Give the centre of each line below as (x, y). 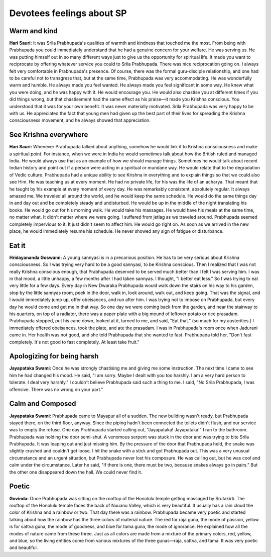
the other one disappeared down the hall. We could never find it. (76, 472)
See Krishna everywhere (49, 135)
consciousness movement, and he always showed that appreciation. (80, 120)
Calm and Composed (43, 404)
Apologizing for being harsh (54, 356)
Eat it (17, 246)
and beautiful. (24, 547)
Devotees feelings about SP (68, 13)
